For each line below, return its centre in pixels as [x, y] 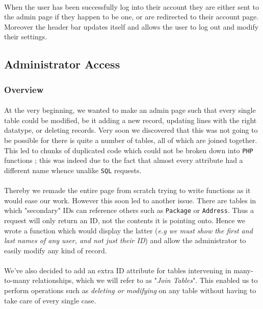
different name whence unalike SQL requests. [73, 170]
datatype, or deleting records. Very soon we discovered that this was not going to [131, 130]
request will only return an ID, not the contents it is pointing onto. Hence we [125, 220]
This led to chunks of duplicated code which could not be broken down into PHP [129, 150]
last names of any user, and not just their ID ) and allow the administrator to [125, 240]
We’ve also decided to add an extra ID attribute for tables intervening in [118, 270]
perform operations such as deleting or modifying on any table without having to [130, 290]
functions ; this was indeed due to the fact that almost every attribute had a [124, 160]
